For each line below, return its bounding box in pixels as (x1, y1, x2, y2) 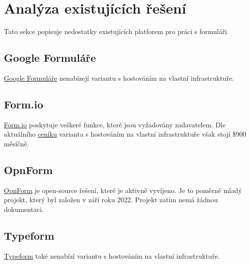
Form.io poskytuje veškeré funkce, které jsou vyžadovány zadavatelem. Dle (4, 119, 226, 129)
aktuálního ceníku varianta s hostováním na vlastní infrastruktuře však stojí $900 (4, 129, 247, 139)
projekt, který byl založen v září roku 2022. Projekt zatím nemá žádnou (4, 194, 218, 205)
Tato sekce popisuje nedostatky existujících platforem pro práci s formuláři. (4, 26, 229, 36)
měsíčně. (4, 138, 29, 148)
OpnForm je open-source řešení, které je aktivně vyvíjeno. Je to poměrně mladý (4, 185, 242, 195)
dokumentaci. (4, 204, 44, 214)
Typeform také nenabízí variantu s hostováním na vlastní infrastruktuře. (4, 250, 220, 261)
